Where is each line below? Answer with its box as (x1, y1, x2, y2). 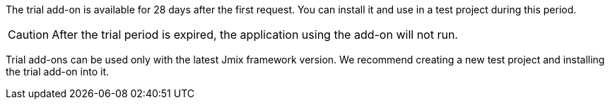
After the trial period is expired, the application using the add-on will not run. (52, 27, 458, 42)
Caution (8, 27, 49, 42)
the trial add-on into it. (6, 66, 110, 78)
